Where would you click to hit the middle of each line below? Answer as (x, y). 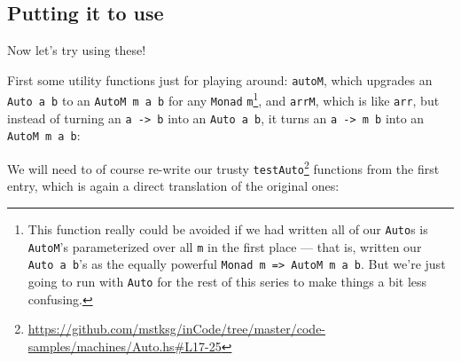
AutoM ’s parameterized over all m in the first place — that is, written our (225, 246)
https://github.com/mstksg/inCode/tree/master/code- (177, 329)
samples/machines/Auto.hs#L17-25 (125, 346)
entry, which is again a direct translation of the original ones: (173, 186)
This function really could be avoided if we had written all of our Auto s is (228, 228)
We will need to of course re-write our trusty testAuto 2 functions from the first (223, 167)
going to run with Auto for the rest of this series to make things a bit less (227, 281)
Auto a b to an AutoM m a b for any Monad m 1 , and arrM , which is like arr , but (223, 99)
